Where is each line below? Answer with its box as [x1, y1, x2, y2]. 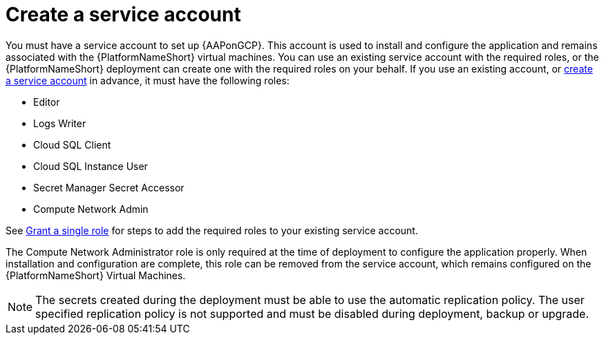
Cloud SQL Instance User [33, 160, 148, 172]
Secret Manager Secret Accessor [33, 181, 185, 193]
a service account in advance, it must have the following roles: [6, 74, 290, 86]
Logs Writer [33, 117, 86, 129]
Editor [33, 95, 60, 108]
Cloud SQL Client [33, 138, 111, 151]
